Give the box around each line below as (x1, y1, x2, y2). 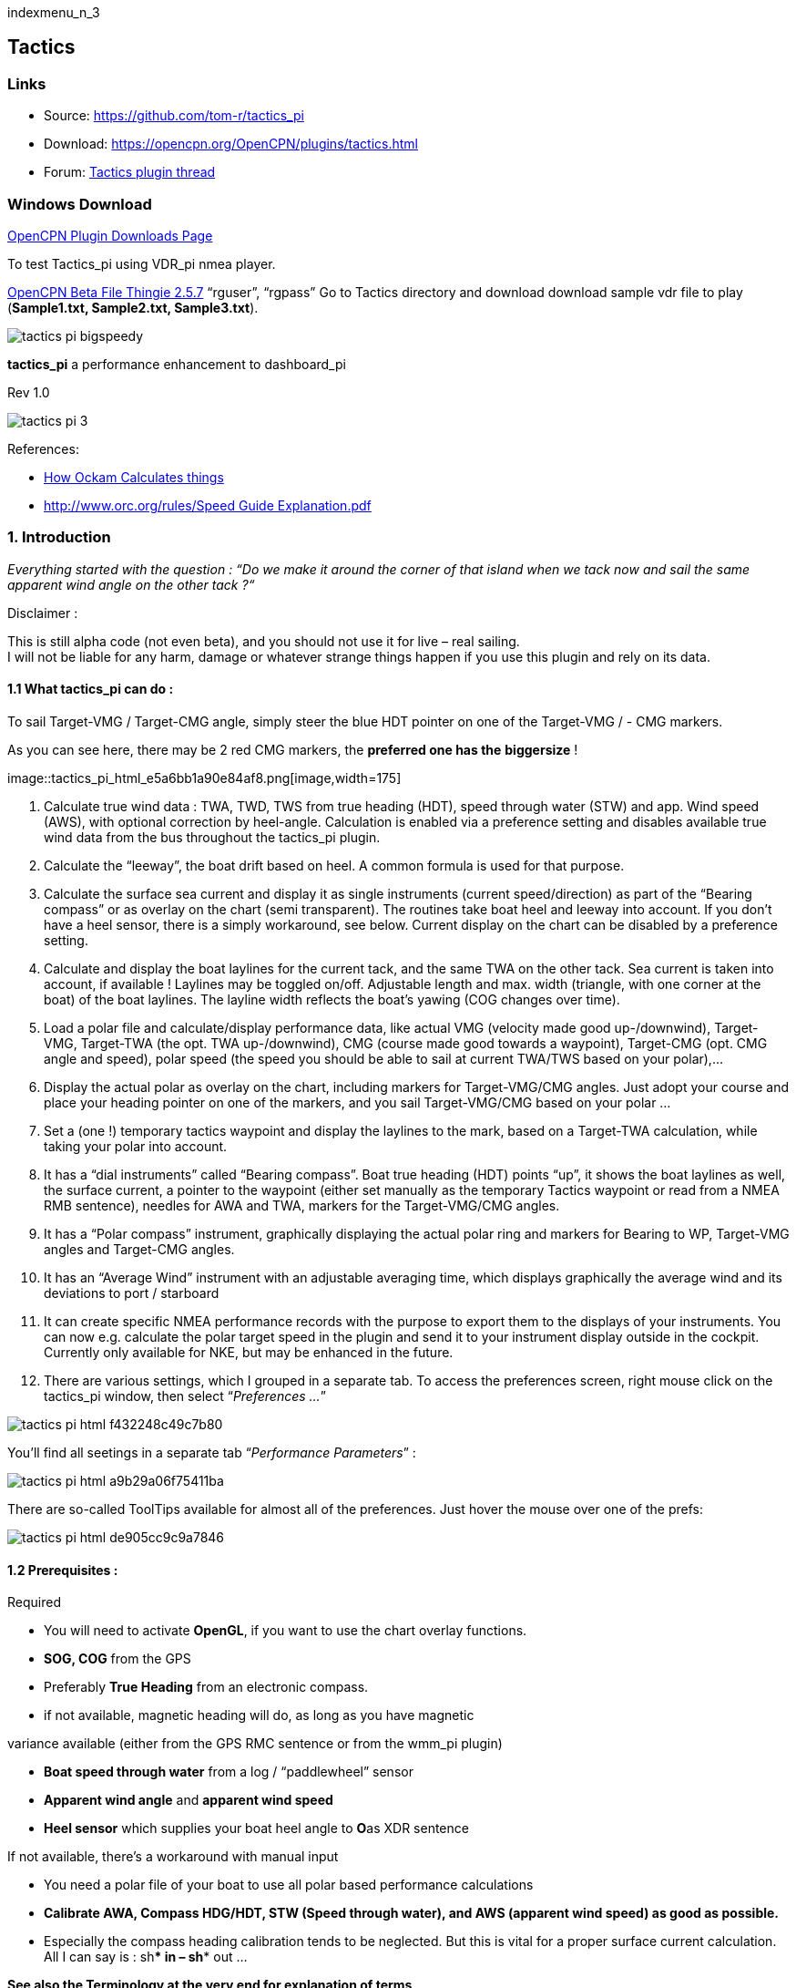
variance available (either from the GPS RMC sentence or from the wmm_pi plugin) (7, 1736, 503, 1752)
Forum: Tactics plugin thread (44, 164, 216, 180)
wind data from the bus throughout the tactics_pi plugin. (44, 829, 381, 845)
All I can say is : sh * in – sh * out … (44, 1949, 248, 1965)
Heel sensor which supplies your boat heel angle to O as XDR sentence (44, 1820, 469, 1837)
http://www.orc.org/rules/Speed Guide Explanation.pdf (44, 497, 372, 513)
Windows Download (7, 194, 152, 213)
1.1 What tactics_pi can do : (7, 681, 174, 697)
